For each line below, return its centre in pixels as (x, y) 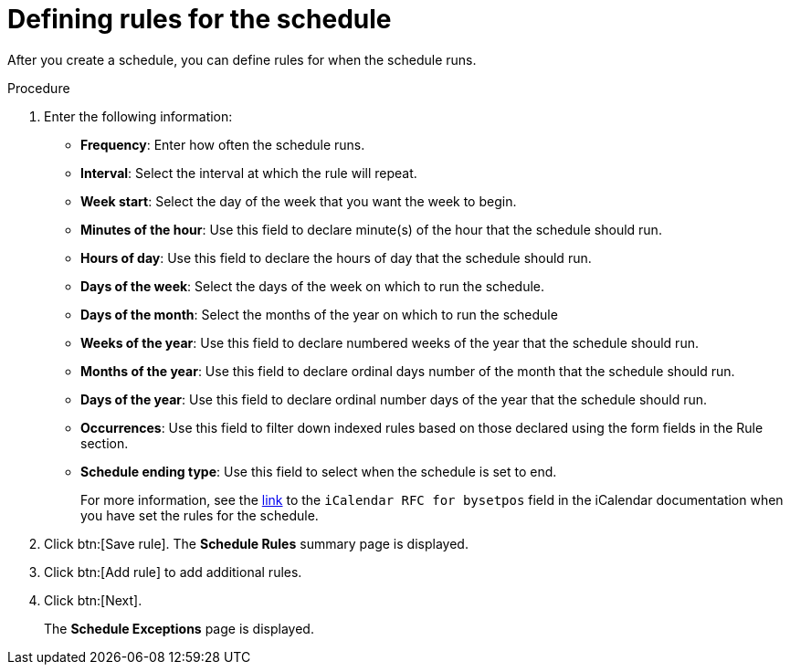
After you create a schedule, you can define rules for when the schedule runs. (242, 59)
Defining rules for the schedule (200, 19)
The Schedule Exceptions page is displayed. (179, 628)
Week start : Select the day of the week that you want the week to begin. (299, 201)
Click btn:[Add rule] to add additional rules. (173, 572)
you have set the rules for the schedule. (200, 515)
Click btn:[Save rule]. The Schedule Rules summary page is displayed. (256, 543)
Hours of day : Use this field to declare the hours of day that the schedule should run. (336, 257)
